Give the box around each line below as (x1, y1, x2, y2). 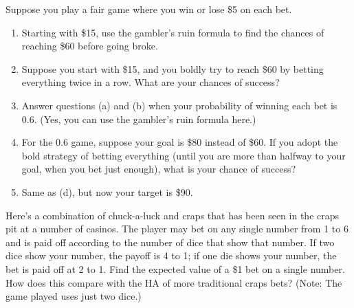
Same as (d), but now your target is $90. (21, 184, 193, 199)
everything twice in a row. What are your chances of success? (21, 75, 280, 89)
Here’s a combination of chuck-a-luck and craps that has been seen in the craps (5, 208, 340, 222)
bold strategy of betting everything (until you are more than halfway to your (21, 148, 346, 162)
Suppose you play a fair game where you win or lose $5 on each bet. (5, 2, 292, 16)
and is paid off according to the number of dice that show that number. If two (5, 234, 335, 249)
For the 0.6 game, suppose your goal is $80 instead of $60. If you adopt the (21, 135, 338, 149)
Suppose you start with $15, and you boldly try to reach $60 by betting (21, 61, 324, 76)
